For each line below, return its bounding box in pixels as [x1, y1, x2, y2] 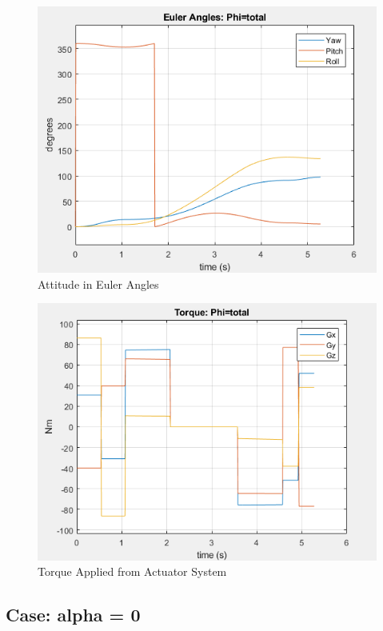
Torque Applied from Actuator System [38, 563, 227, 580]
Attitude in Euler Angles [38, 275, 159, 292]
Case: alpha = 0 [6, 602, 141, 627]
